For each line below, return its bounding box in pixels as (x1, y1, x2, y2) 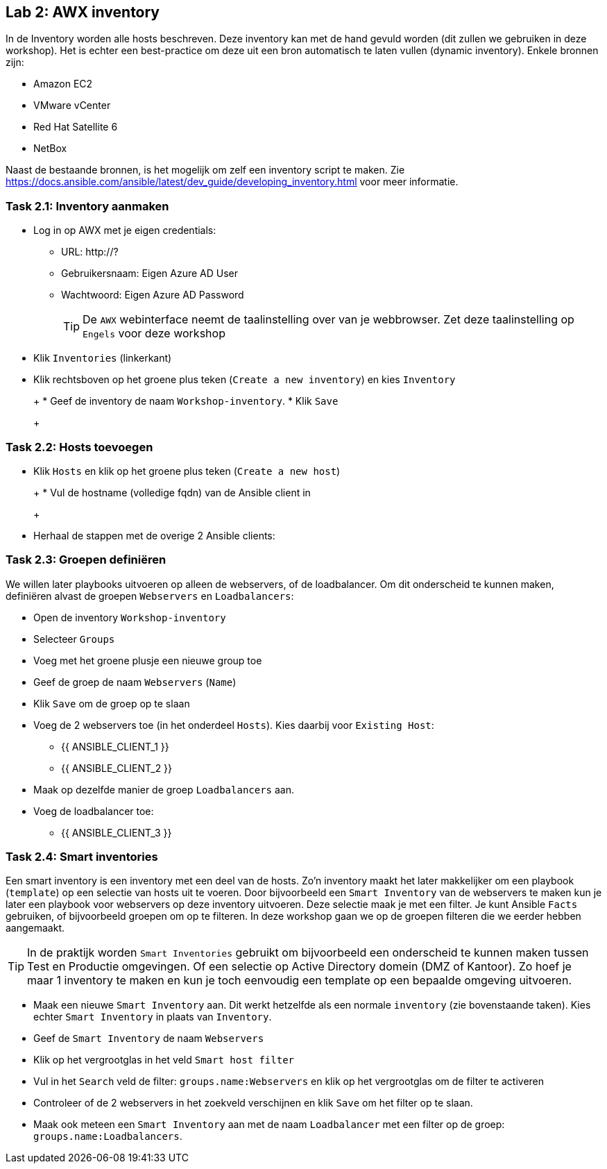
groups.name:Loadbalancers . (33, 1130, 182, 1143)
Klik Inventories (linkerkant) (33, 352, 172, 364)
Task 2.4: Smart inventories (6, 850, 158, 864)
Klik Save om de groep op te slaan (33, 697, 190, 709)
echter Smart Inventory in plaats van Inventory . (33, 1011, 272, 1023)
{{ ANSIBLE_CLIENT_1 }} (61, 740, 169, 752)
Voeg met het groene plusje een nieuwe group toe (33, 654, 262, 666)
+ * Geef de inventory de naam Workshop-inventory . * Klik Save (33, 395, 339, 407)
